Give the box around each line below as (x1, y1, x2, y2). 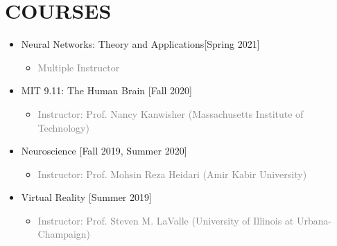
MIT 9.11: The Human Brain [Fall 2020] (21, 83, 193, 98)
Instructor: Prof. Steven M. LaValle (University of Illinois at (37, 213, 294, 227)
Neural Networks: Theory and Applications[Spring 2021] (21, 37, 260, 51)
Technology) (37, 120, 89, 134)
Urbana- (296, 213, 332, 227)
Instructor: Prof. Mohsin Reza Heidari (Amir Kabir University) (37, 166, 307, 181)
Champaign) (37, 227, 91, 241)
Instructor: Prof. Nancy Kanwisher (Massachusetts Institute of (37, 106, 304, 121)
